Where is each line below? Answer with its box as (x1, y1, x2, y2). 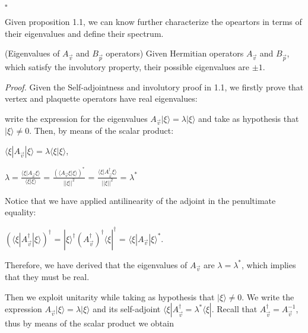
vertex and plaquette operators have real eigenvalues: (5, 92, 198, 105)
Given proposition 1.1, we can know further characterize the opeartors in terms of (5, 15, 302, 27)
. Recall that (211, 303, 258, 315)
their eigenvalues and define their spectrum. (5, 27, 164, 39)
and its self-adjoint (93, 303, 161, 315)
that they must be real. (5, 271, 90, 283)
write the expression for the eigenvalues (5, 112, 148, 124)
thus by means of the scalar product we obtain (5, 317, 174, 329)
